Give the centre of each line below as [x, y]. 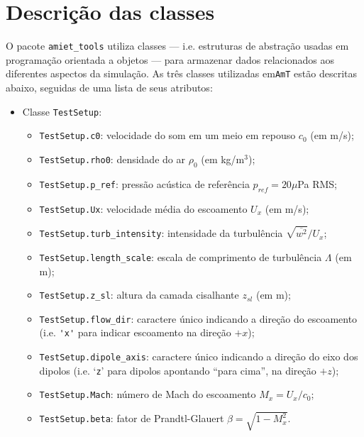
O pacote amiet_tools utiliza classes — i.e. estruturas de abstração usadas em [177, 46]
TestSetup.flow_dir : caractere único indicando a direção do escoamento [198, 318]
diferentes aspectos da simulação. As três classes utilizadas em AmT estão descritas [181, 73]
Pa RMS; [317, 183]
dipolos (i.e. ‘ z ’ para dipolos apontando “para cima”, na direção [178, 370]
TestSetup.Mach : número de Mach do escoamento [148, 394]
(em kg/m [223, 159]
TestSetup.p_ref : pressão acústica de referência [144, 183]
